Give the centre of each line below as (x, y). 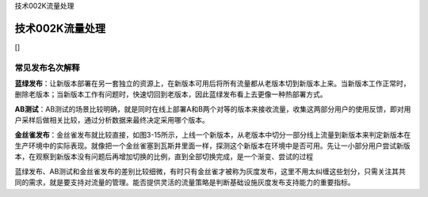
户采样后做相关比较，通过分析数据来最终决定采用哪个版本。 (112, 120)
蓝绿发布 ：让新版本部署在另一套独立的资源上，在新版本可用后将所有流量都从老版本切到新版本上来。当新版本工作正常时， (212, 84)
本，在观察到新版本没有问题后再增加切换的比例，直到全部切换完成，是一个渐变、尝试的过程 (164, 157)
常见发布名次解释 (47, 67)
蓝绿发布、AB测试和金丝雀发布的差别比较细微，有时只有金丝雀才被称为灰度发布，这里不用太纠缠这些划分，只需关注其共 (210, 171)
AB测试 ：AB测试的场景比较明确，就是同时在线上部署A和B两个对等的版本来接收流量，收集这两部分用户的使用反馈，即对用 (213, 109)
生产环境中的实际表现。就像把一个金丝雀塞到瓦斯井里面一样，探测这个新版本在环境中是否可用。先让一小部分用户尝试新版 (212, 146)
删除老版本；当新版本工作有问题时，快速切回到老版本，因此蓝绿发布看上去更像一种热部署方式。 (171, 94)
